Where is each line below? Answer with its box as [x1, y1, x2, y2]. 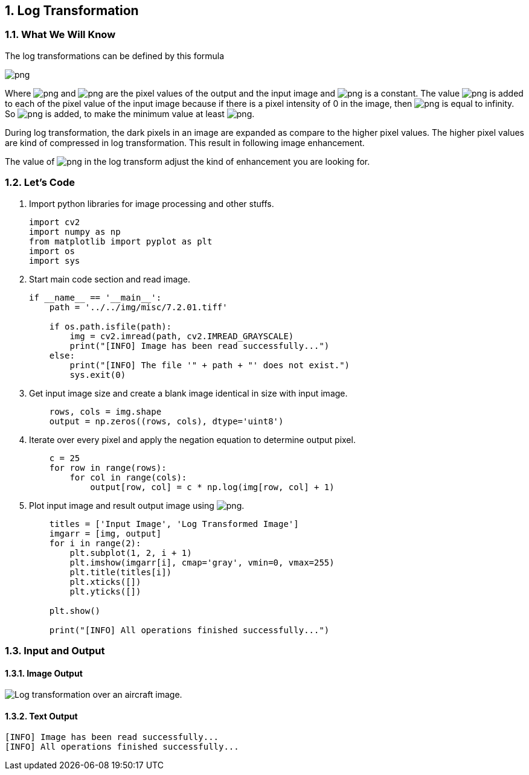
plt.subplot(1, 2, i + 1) [69, 547, 192, 558]
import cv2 [29, 217, 80, 227]
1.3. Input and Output [5, 644, 105, 657]
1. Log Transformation [5, 3, 139, 18]
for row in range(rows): [49, 462, 167, 473]
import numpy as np [29, 226, 121, 237]
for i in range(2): [49, 538, 141, 548]
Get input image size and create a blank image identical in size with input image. [29, 387, 348, 398]
